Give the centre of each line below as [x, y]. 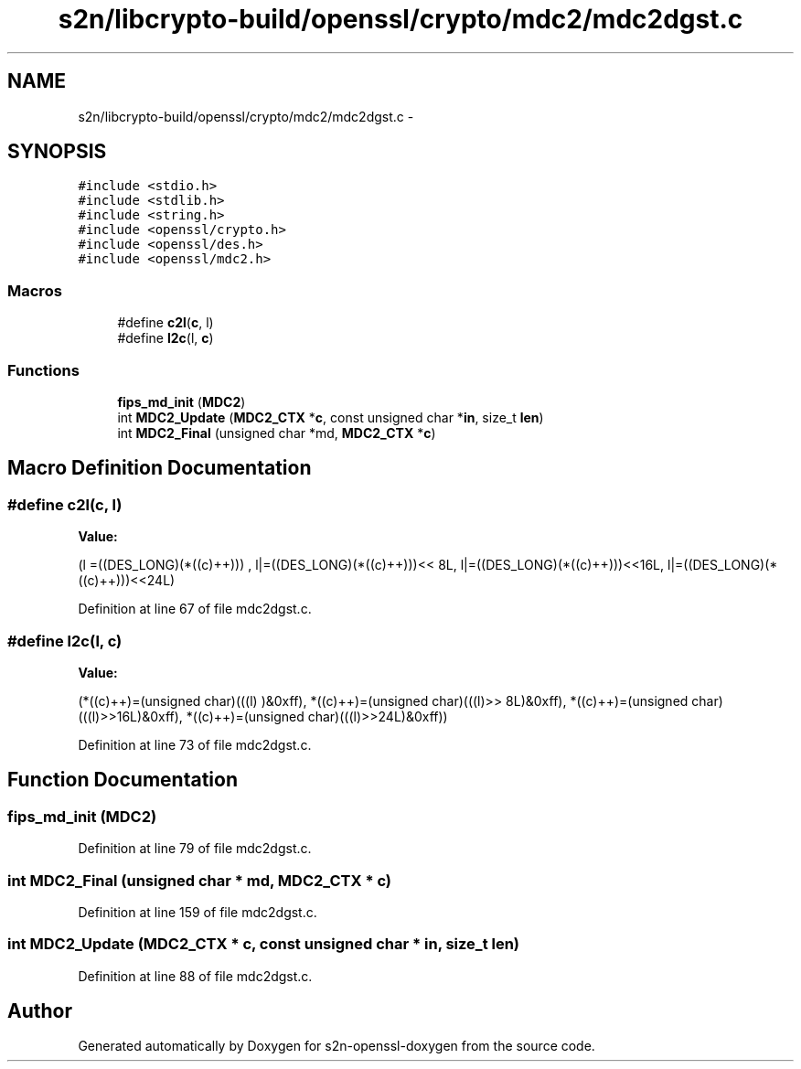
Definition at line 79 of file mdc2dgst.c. [195, 849]
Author [40, 1011]
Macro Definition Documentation [160, 468]
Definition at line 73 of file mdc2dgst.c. [195, 744]
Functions [43, 370]
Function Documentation [123, 780]
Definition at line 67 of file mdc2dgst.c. [195, 609]
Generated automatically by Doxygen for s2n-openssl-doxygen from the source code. [336, 1046]
